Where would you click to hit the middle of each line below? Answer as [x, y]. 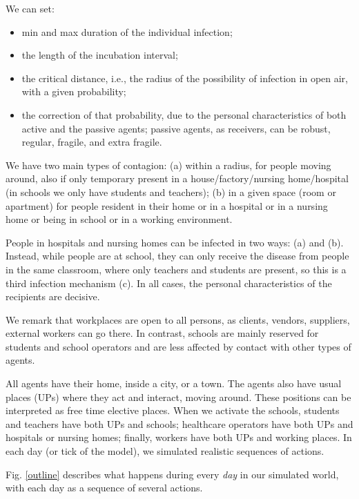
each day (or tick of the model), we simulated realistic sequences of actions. [165, 451]
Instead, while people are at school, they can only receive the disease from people [177, 256]
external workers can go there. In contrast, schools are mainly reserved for [162, 333]
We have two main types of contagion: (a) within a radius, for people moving [168, 165]
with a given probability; [74, 91]
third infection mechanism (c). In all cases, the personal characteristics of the [169, 283]
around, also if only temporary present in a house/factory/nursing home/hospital [177, 178]
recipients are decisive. [53, 296]
